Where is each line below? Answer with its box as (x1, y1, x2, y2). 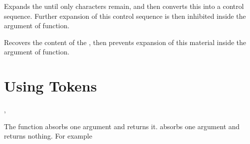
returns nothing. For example (4, 131, 92, 141)
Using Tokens (4, 76, 97, 96)
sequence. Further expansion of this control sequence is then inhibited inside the (4, 10, 246, 21)
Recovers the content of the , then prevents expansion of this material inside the (4, 37, 247, 47)
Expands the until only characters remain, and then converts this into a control (4, 1, 244, 11)
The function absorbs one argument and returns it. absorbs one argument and (4, 121, 240, 131)
